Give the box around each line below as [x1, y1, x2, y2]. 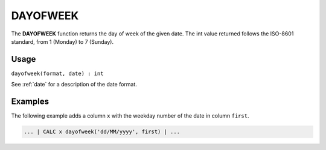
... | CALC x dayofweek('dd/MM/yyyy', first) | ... [24, 128, 181, 135]
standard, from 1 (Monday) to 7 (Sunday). [11, 38, 114, 45]
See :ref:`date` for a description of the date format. [11, 81, 137, 88]
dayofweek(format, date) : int [11, 70, 104, 77]
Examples [11, 97, 50, 107]
